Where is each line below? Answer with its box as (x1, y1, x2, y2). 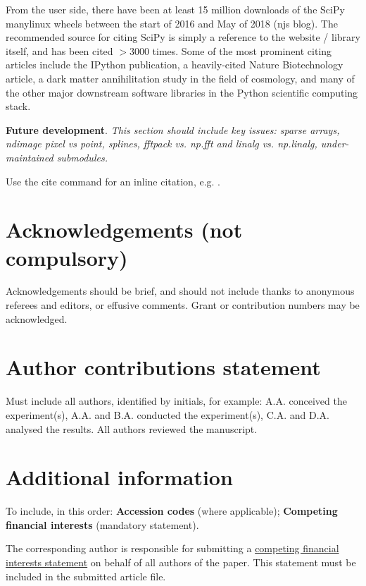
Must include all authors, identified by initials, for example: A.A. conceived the (6, 393, 347, 408)
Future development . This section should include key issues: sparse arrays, (6, 122, 340, 137)
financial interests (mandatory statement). (6, 517, 199, 532)
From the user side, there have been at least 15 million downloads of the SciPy (6, 2, 345, 16)
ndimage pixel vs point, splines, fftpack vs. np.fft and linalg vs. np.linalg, (6, 136, 317, 151)
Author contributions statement (6, 353, 321, 381)
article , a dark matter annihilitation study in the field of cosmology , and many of (6, 71, 355, 85)
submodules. (56, 149, 108, 164)
